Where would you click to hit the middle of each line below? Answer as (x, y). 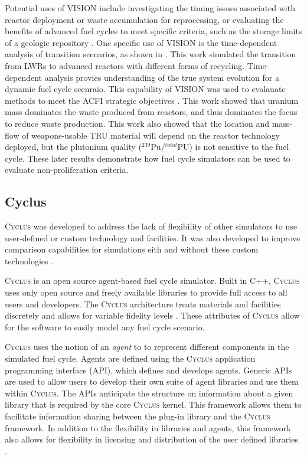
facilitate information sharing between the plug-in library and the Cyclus (138, 416)
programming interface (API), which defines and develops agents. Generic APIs (148, 370)
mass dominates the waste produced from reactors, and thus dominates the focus (151, 112)
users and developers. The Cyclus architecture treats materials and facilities (143, 304)
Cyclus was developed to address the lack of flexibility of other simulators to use (151, 226)
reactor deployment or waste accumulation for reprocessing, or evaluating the (144, 19)
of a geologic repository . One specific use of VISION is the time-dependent (141, 42)
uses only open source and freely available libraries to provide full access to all (146, 292)
